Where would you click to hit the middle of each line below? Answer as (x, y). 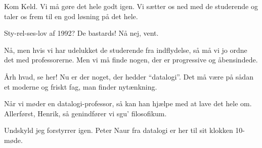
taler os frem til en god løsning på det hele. (71, 16)
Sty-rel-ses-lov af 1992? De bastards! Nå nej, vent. (81, 33)
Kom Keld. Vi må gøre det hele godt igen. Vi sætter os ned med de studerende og (131, 6)
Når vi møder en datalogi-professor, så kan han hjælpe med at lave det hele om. (128, 103)
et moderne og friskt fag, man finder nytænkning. (81, 86)
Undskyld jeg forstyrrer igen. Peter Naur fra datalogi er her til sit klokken (119, 130)
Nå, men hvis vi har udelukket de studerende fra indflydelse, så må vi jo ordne (126, 50)
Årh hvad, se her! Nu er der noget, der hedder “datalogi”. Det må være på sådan (129, 76)
